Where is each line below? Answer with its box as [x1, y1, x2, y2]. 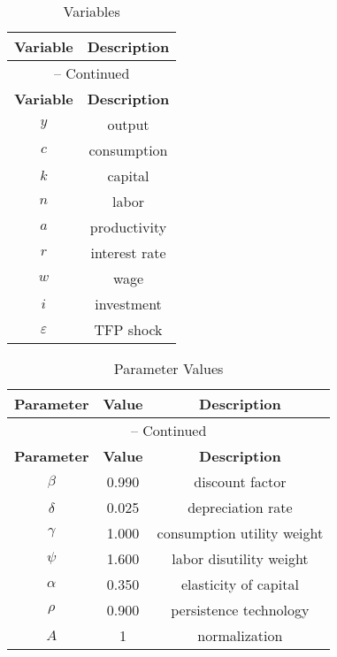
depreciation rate [188, 497, 293, 517]
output [107, 114, 149, 134]
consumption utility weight [157, 523, 324, 543]
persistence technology [171, 600, 310, 620]
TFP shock [94, 319, 163, 340]
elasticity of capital [180, 574, 299, 594]
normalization [197, 625, 283, 646]
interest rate [90, 242, 166, 263]
